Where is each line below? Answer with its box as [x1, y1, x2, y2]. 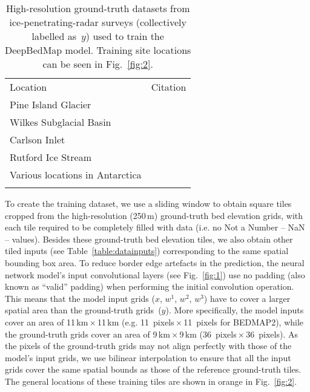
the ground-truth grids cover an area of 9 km [5, 327, 170, 340]
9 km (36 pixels [179, 327, 237, 340]
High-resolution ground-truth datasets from [5, 1, 190, 15]
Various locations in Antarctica [10, 168, 142, 181]
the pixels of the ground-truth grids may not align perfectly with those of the [5, 339, 292, 352]
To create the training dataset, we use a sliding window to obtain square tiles [5, 197, 292, 209]
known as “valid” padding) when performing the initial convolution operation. [5, 280, 294, 293]
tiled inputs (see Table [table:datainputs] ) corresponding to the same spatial [5, 244, 289, 257]
